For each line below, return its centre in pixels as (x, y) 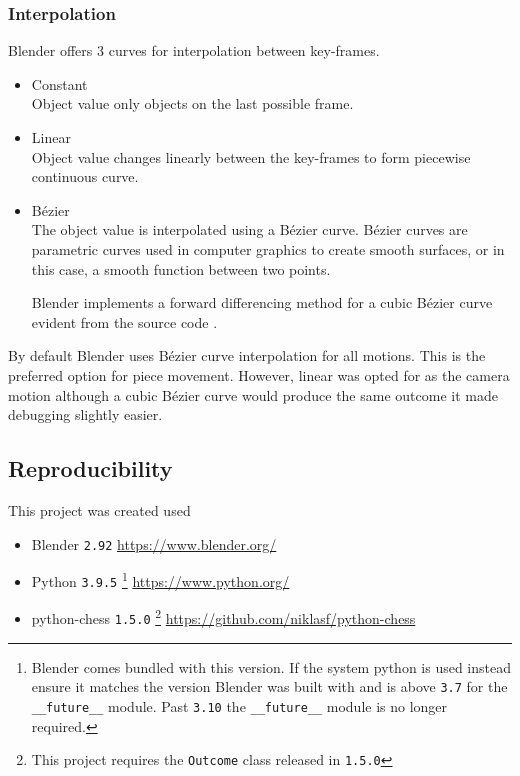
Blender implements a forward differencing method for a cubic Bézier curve (262, 302)
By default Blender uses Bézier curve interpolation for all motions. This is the (247, 355)
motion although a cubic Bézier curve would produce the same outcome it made (253, 394)
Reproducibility (90, 468)
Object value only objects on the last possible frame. (192, 103)
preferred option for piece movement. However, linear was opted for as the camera (259, 374)
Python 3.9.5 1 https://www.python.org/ (160, 579)
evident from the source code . (124, 321)
